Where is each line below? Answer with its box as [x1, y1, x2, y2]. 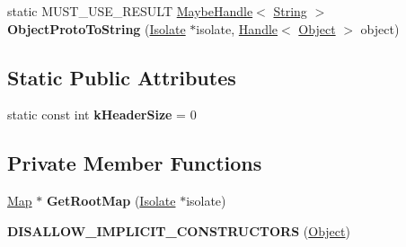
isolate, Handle [196, 19, 278, 38]
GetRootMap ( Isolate [46, 191, 176, 210]
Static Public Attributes [7, 63, 236, 91]
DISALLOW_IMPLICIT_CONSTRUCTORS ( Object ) [7, 221, 350, 240]
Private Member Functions [7, 149, 262, 177]
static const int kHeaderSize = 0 [7, 105, 197, 124]
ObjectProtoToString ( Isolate [7, 19, 186, 38]
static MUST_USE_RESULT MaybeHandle [7, 2, 253, 20]
